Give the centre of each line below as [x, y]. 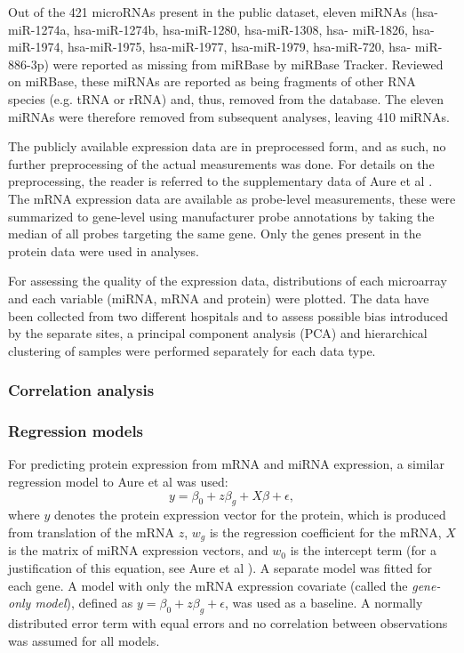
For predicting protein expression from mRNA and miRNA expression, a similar [226, 464]
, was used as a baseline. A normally [324, 603]
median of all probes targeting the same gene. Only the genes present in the [215, 234]
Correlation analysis [81, 390]
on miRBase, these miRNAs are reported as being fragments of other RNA [212, 81]
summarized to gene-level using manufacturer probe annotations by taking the [221, 216]
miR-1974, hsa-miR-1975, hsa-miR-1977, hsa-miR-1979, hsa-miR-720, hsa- [210, 47]
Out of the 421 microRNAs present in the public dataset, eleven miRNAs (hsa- [223, 12]
